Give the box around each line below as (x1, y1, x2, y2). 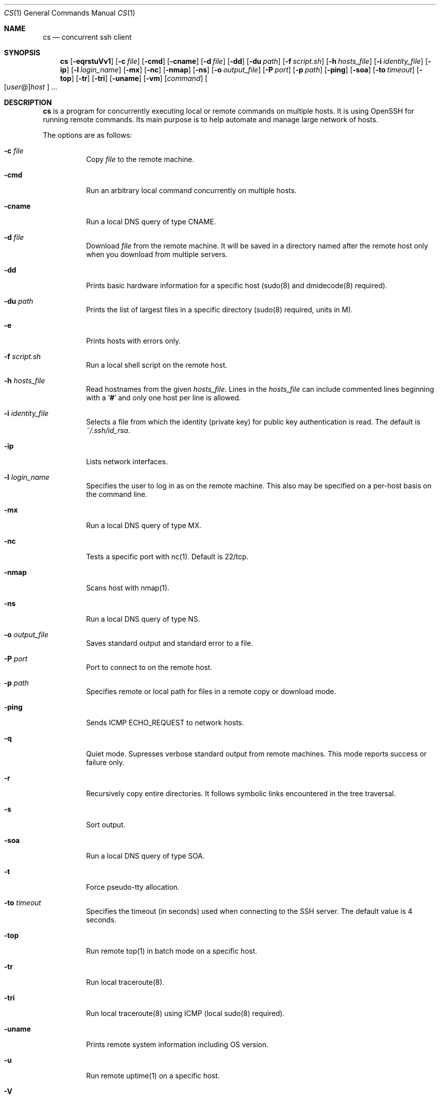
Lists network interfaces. (86, 457, 168, 466)
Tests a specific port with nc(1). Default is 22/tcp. (86, 552, 249, 561)
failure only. (86, 758, 125, 767)
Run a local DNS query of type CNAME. (86, 217, 216, 226)
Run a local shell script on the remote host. (86, 361, 228, 369)
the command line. (86, 490, 148, 498)
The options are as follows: (43, 131, 132, 139)
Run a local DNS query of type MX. (86, 521, 201, 530)
